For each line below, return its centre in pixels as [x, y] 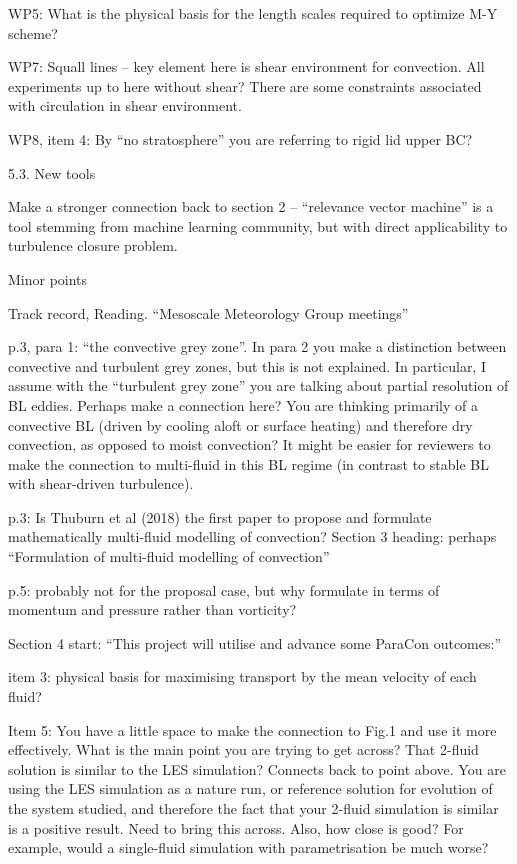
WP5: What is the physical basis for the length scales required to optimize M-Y [253, 13]
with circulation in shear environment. [125, 105]
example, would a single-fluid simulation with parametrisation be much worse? [248, 847]
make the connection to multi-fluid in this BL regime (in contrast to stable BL [248, 463]
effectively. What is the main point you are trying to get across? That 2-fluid [243, 749]
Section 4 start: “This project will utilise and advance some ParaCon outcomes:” [254, 642]
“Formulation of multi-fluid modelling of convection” [169, 556]
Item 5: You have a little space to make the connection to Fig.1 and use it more [252, 729]
